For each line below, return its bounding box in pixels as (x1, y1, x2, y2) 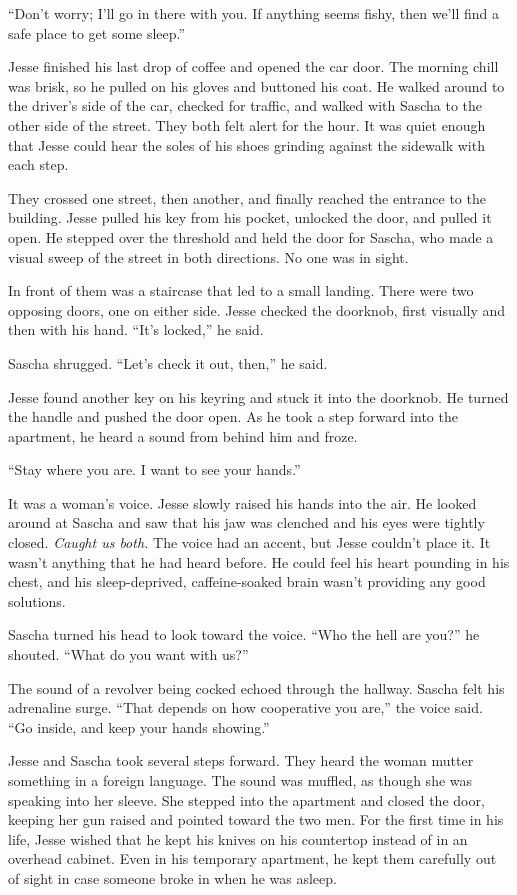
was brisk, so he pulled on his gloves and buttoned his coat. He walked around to (8, 75, 505, 96)
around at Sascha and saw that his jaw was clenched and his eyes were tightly (8, 512, 485, 533)
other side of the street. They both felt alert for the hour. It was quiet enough (8, 114, 486, 135)
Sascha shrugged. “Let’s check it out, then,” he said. (8, 352, 328, 373)
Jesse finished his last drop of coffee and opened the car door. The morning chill (8, 56, 499, 77)
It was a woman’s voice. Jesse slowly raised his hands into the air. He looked (8, 492, 477, 513)
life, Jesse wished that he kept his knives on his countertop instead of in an (8, 828, 468, 849)
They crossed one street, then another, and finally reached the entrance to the (8, 187, 486, 208)
